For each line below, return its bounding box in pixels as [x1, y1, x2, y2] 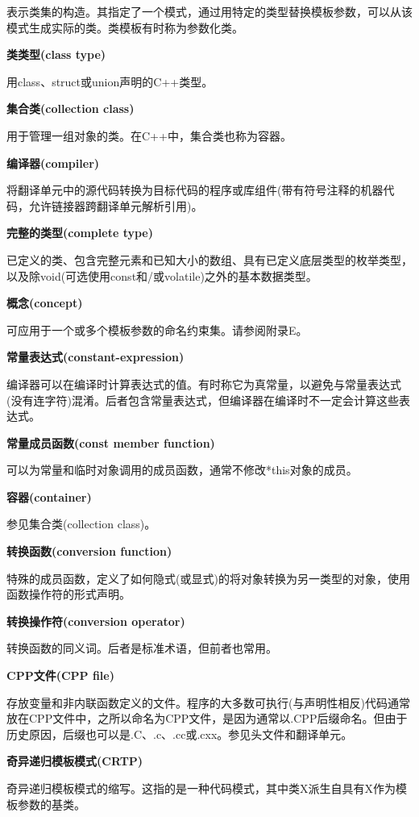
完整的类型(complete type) [6, 224, 153, 241]
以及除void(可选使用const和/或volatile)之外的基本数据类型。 [6, 267, 317, 284]
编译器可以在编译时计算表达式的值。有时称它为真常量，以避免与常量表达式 [6, 375, 401, 392]
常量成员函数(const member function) [6, 434, 215, 451]
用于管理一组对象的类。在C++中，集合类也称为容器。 [6, 127, 292, 144]
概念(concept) [6, 294, 83, 311]
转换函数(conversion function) [6, 543, 172, 560]
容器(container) [6, 488, 92, 505]
